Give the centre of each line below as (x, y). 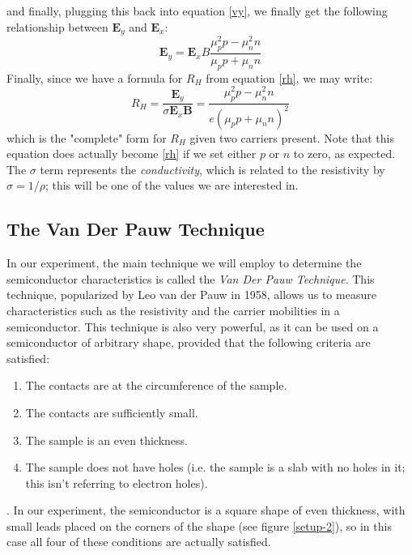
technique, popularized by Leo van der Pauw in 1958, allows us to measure (191, 295)
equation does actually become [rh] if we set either (132, 154)
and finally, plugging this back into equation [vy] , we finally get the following (197, 11)
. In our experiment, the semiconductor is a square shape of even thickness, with (206, 510)
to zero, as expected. (344, 154)
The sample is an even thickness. (106, 440)
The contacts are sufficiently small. (112, 412)
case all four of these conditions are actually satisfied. (139, 542)
